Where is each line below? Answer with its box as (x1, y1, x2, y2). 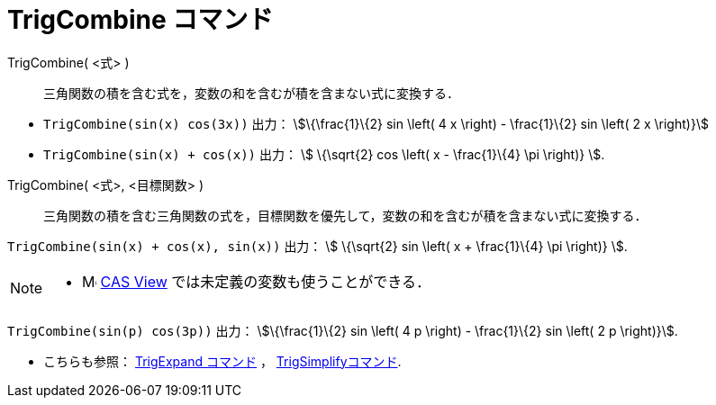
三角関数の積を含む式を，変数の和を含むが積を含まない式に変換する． (43, 85, 459, 101)
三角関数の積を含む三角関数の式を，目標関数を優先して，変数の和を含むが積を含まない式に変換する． (43, 207, 648, 223)
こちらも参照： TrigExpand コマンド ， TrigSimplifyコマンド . (43, 353, 402, 369)
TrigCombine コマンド (7, 4, 274, 35)
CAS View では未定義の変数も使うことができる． (100, 272, 431, 291)
